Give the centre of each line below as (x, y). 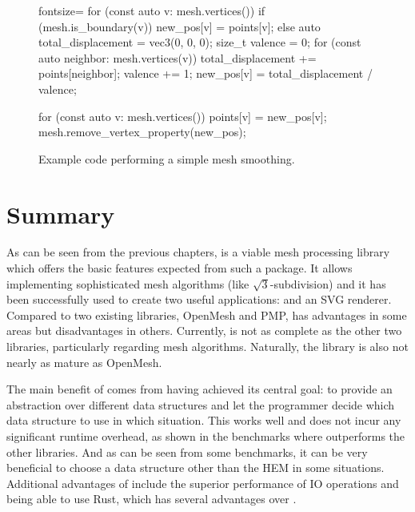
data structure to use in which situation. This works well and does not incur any (204, 420)
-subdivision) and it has (328, 283)
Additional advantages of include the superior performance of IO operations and (203, 483)
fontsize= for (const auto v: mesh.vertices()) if (152, 10)
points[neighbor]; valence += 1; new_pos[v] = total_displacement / (206, 73)
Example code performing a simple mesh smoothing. (167, 158)
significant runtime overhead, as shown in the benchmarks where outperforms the (206, 436)
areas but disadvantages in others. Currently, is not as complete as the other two (204, 331)
